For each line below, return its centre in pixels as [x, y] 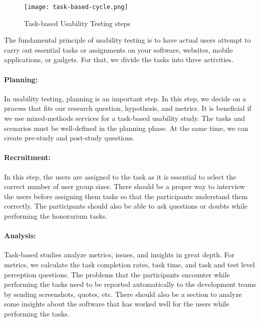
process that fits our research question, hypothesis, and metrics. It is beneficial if [128, 108]
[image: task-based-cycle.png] [76, 7]
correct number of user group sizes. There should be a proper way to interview [124, 186]
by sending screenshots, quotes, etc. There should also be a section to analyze [123, 294]
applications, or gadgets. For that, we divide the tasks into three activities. [119, 59]
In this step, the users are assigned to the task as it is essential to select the [120, 176]
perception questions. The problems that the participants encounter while [117, 274]
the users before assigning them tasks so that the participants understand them [126, 196]
